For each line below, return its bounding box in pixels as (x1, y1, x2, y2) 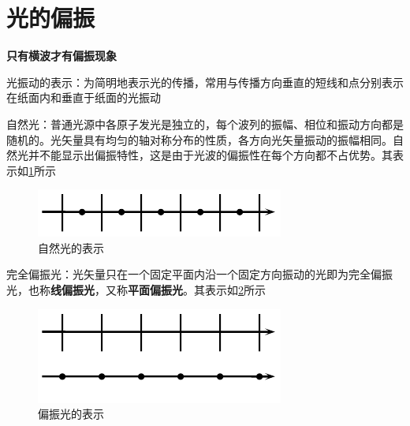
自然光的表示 (38, 239, 104, 256)
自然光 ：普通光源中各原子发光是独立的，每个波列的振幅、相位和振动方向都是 (6, 115, 404, 132)
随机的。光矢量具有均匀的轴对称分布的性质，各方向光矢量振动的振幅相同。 (6, 131, 393, 148)
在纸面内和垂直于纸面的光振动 (6, 89, 161, 106)
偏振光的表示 (38, 405, 104, 422)
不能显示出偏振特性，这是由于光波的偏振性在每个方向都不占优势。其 (39, 147, 393, 163)
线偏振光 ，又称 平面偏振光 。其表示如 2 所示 (50, 282, 266, 298)
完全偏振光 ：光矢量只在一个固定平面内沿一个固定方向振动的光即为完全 (6, 266, 371, 282)
